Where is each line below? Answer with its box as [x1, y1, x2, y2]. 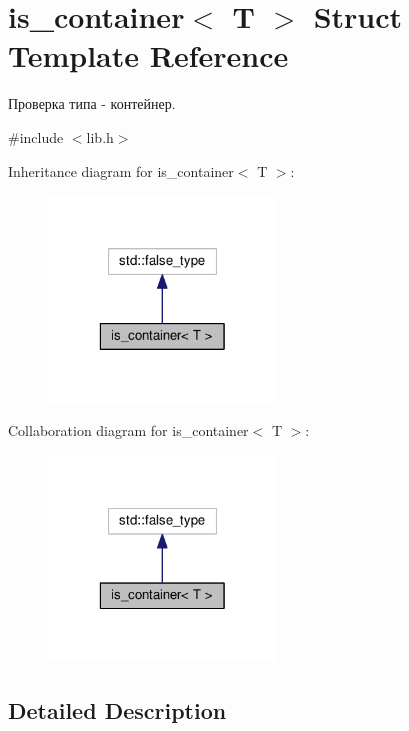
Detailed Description [8, 695, 227, 726]
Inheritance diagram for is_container [8, 160, 234, 181]
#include [8, 126, 64, 147]
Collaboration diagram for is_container [8, 420, 249, 441]
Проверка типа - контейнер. [8, 93, 176, 114]
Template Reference [8, 35, 289, 76]
